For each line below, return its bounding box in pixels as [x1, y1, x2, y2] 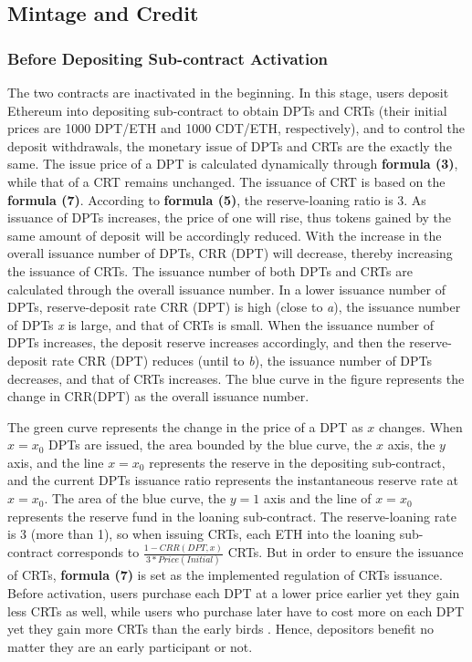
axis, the [387, 435, 435, 454]
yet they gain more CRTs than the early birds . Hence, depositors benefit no [7, 619, 434, 638]
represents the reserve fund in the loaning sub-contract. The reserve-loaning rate [7, 506, 456, 525]
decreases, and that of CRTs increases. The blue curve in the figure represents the [7, 368, 465, 388]
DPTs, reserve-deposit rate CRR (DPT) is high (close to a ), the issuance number [7, 297, 461, 316]
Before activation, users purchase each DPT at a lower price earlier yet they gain [7, 584, 460, 603]
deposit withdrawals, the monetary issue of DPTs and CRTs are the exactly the [7, 136, 452, 155]
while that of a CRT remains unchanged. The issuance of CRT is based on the [7, 171, 446, 191]
